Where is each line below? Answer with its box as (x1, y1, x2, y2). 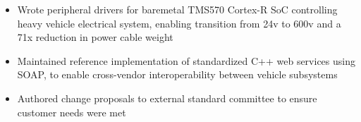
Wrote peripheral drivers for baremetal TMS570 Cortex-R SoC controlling (17, 2, 338, 16)
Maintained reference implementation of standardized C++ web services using (17, 53, 355, 68)
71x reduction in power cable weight (17, 30, 173, 44)
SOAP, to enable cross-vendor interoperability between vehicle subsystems (17, 67, 338, 82)
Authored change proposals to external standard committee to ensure (17, 90, 317, 105)
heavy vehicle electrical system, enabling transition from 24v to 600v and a (17, 16, 341, 30)
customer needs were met (17, 104, 126, 119)
